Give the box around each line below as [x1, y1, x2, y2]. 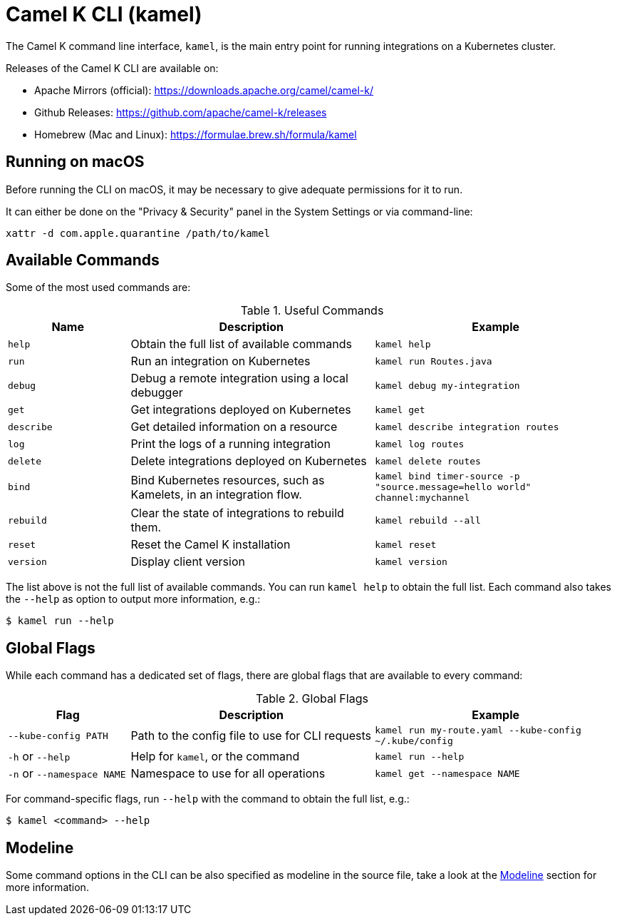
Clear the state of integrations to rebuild [130, 506, 344, 521]
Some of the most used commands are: [6, 281, 191, 294]
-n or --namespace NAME [8, 766, 126, 781]
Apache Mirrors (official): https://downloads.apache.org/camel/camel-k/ [34, 83, 373, 96]
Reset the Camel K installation [130, 537, 291, 552]
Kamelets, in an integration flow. [130, 487, 302, 502]
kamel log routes [375, 438, 465, 449]
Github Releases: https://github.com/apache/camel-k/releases [34, 106, 327, 118]
